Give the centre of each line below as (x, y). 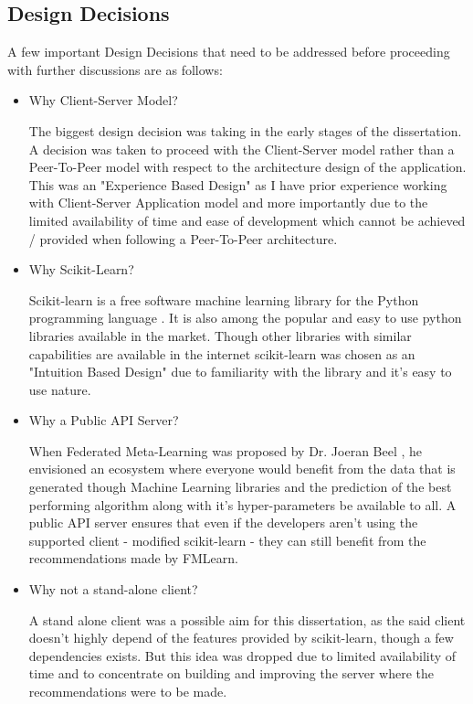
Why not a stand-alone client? (113, 589)
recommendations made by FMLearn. (134, 558)
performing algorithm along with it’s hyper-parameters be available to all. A (242, 504)
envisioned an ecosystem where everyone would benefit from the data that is (242, 469)
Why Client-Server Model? (103, 100)
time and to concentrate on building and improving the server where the (231, 673)
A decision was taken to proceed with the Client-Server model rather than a (242, 149)
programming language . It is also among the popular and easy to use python (245, 318)
